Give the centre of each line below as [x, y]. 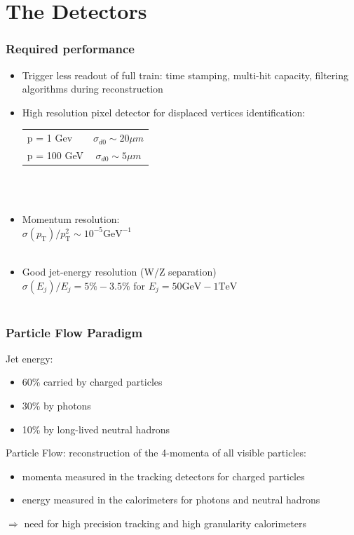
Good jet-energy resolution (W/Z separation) [119, 272]
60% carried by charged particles [92, 382]
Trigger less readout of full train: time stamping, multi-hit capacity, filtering [185, 75]
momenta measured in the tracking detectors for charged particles [163, 476]
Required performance [70, 49]
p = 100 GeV [55, 155]
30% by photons [56, 406]
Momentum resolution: [71, 219]
